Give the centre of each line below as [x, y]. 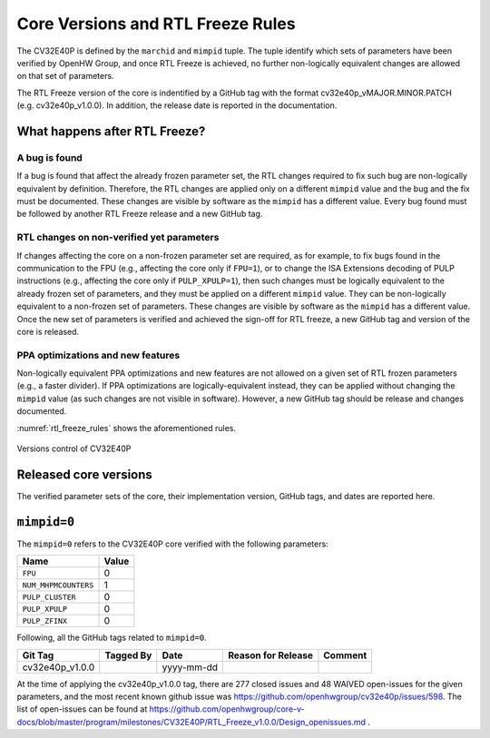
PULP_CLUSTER [49, 597]
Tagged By [128, 655]
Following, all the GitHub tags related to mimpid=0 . [112, 638]
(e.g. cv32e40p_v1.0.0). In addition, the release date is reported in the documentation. [177, 105]
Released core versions [85, 474]
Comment [345, 655]
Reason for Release [270, 655]
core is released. [48, 331]
